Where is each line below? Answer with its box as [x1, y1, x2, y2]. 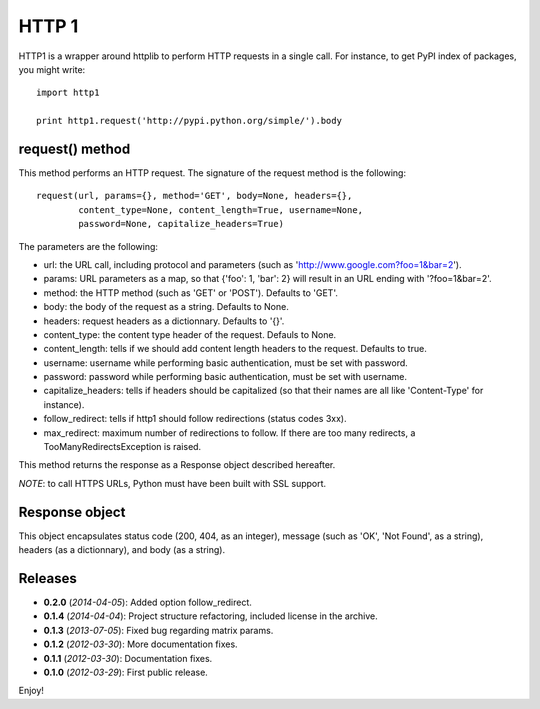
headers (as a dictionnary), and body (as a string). [18, 544, 225, 556]
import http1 [36, 87, 100, 99]
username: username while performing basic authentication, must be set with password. [43, 356, 409, 369]
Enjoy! [18, 685, 45, 697]
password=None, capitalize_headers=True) [78, 218, 285, 230]
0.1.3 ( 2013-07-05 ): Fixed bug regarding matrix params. [43, 624, 274, 636]
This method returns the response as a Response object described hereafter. [18, 459, 336, 471]
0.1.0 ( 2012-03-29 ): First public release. [43, 666, 209, 678]
